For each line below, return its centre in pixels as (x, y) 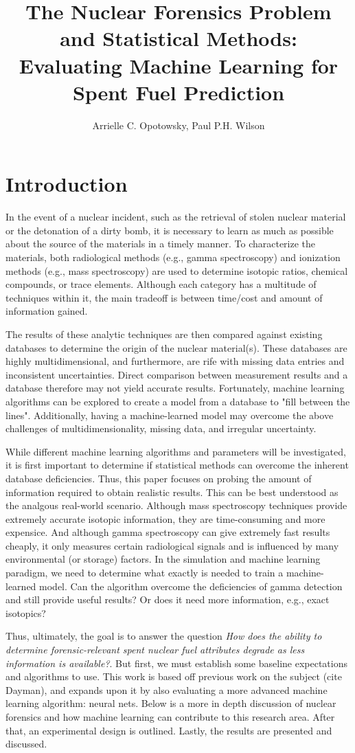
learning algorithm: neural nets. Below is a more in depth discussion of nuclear (171, 703)
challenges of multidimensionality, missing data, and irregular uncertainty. (161, 428)
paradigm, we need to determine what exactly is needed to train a (145, 573)
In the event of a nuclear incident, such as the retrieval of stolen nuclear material (176, 217)
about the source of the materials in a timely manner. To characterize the (161, 244)
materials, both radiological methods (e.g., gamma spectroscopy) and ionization (173, 257)
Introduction (67, 184)
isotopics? (26, 612)
